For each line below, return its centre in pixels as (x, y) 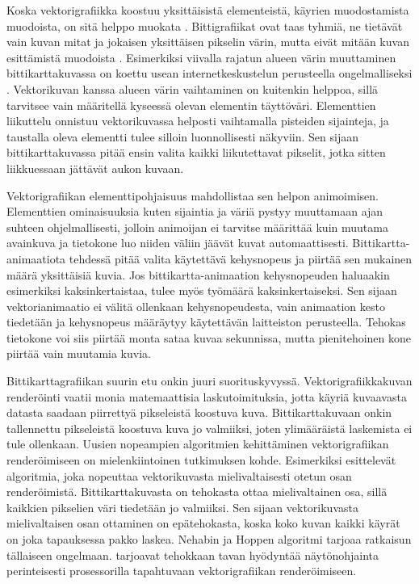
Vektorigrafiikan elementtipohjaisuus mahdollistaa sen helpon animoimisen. (193, 195)
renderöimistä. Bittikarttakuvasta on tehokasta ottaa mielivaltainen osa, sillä (197, 492)
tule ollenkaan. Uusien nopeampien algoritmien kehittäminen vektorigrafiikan (198, 444)
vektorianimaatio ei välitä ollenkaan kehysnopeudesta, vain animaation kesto (196, 306)
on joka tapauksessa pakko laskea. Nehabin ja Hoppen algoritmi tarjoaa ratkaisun (209, 539)
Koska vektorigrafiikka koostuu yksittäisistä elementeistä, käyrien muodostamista (208, 10)
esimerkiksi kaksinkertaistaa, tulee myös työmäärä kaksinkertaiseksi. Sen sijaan (202, 290)
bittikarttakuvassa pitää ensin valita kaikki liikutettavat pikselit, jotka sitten (196, 152)
